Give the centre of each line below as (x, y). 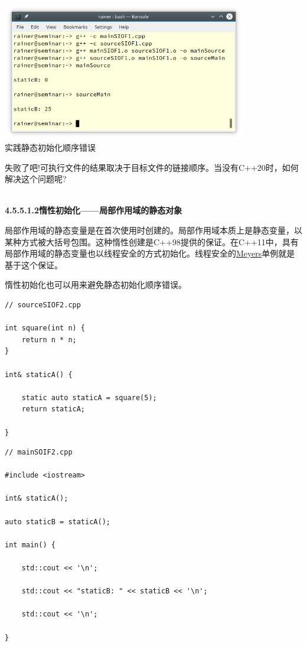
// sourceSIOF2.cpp (43, 305)
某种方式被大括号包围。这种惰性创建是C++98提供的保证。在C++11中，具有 (152, 241)
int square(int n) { (45, 328)
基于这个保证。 (34, 264)
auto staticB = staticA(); (58, 522)
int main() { (30, 545)
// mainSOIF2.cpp (39, 452)
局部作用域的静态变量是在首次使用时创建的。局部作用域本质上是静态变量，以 (153, 230)
